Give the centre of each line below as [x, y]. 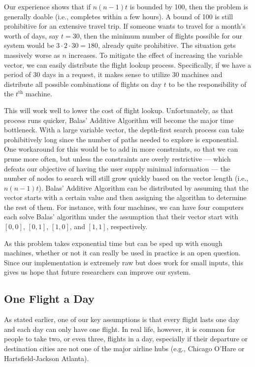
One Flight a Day [49, 299]
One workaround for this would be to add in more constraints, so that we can [121, 149]
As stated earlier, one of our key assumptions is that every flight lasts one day [122, 319]
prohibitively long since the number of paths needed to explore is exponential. [121, 139]
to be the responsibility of [207, 84]
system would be [29, 45]
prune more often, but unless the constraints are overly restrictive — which [117, 158]
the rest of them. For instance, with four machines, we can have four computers [124, 207]
